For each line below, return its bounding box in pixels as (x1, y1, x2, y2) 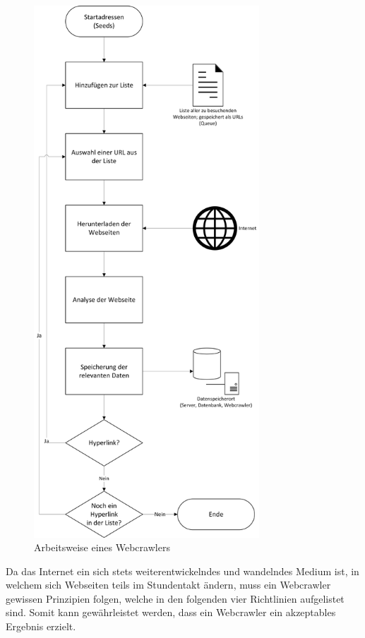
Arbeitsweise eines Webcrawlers (34, 540, 170, 555)
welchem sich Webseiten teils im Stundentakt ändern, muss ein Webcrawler (6, 577, 331, 592)
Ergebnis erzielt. (6, 619, 76, 634)
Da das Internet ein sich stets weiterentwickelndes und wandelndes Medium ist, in (6, 563, 359, 578)
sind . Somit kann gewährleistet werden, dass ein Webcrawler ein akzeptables (6, 605, 336, 620)
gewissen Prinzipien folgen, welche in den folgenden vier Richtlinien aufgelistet (6, 591, 345, 606)
